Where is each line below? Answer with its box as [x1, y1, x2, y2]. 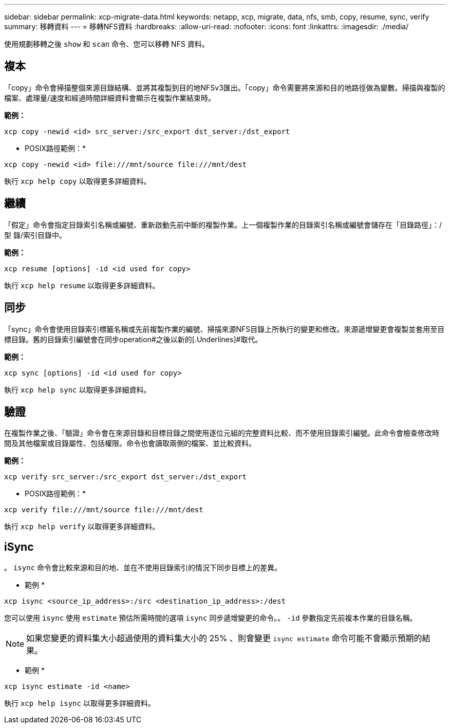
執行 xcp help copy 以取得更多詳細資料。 [4, 176, 151, 185]
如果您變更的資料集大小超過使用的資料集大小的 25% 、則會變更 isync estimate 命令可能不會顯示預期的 [26, 633, 422, 644]
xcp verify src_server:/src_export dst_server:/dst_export [4, 473, 247, 481]
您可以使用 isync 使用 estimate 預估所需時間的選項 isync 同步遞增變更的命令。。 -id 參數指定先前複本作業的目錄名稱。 [4, 613, 417, 623]
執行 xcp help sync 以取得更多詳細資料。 [4, 385, 151, 394]
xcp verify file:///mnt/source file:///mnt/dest [4, 506, 203, 514]
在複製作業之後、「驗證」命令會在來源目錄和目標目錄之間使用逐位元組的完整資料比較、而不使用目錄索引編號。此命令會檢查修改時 [4, 428, 439, 438]
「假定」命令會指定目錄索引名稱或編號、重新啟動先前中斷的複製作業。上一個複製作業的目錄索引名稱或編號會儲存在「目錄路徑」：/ [4, 220, 442, 229]
